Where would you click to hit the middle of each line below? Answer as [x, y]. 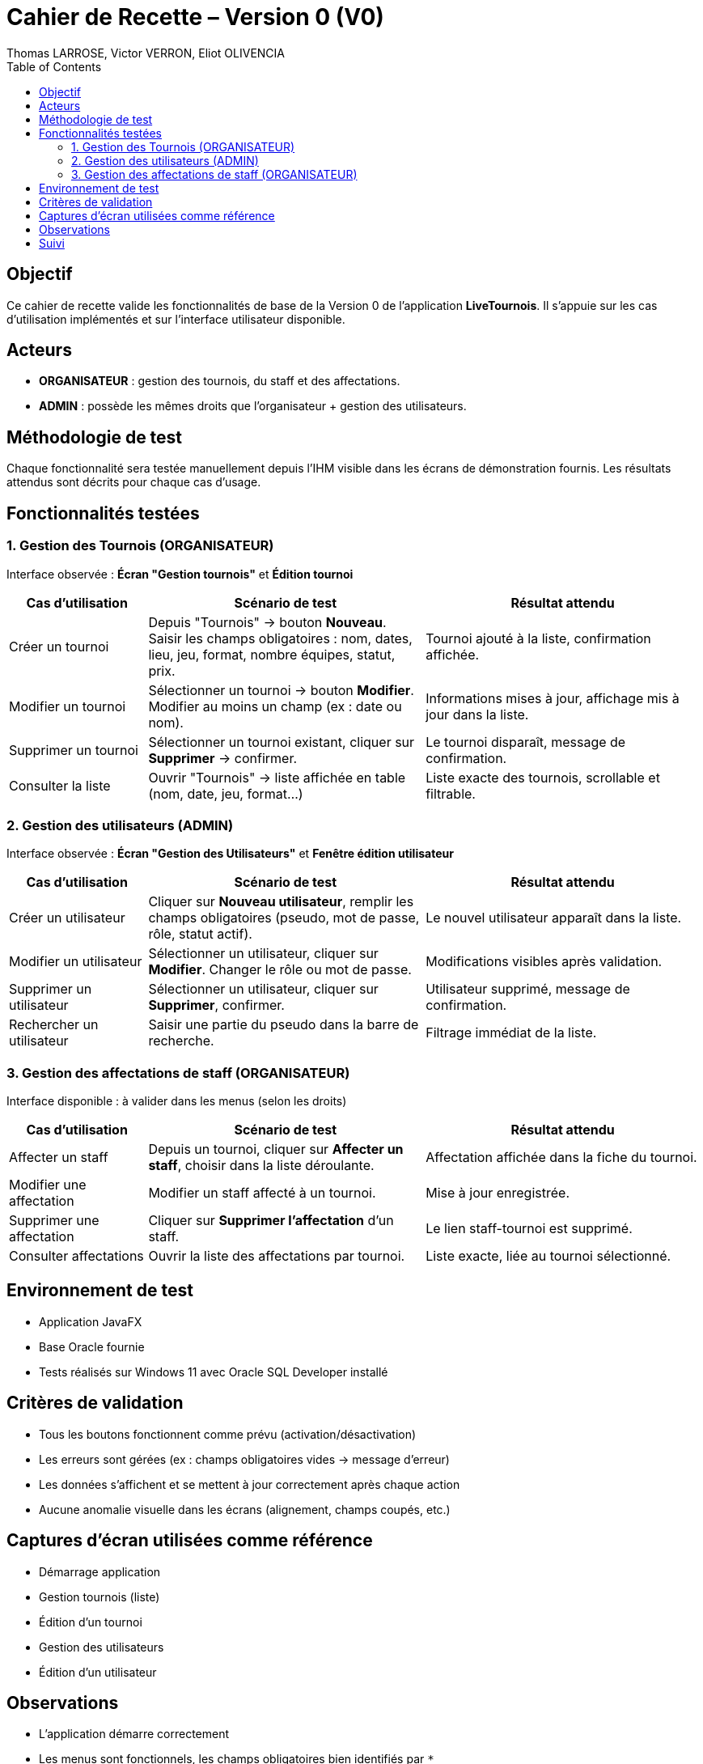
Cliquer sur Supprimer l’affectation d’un [271, 1220]
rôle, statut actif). [200, 934]
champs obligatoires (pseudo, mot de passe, [284, 918]
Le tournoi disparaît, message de [526, 742]
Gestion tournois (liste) [100, 1597]
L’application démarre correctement [134, 1734]
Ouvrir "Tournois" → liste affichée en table [277, 777]
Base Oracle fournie [92, 1346]
